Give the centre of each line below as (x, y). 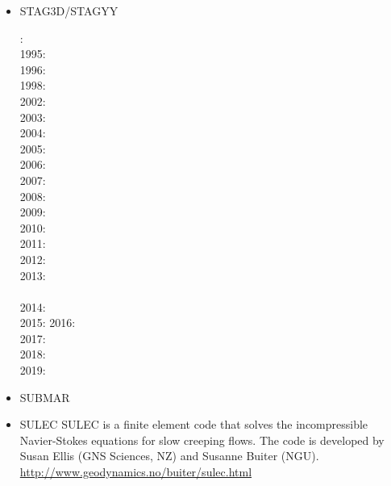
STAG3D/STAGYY (69, 10)
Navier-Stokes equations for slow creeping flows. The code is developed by (202, 440)
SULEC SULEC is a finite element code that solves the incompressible (194, 424)
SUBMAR (45, 397)
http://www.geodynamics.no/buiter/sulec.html (136, 472)
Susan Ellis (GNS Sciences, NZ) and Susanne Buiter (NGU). (169, 456)
